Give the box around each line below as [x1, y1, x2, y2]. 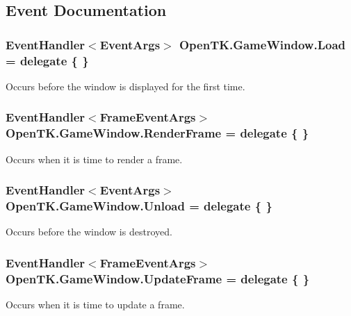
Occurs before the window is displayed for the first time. [6, 78, 245, 93]
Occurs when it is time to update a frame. [6, 297, 185, 312]
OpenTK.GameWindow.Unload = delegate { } [6, 197, 272, 215]
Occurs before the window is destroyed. [6, 224, 172, 239]
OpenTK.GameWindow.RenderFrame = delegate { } [6, 124, 309, 142]
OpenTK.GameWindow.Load [179, 35, 346, 53]
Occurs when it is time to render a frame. [6, 151, 183, 166]
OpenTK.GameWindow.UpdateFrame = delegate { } [6, 269, 310, 287]
